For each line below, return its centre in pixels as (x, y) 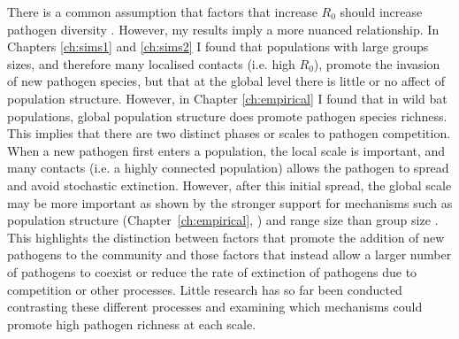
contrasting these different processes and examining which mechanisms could (215, 307)
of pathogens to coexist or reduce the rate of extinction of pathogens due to (212, 271)
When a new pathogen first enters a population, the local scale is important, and (226, 150)
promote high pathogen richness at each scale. (132, 324)
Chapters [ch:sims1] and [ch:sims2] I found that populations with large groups (218, 46)
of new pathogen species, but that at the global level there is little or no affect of (226, 81)
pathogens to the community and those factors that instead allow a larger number (229, 254)
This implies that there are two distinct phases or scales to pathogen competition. (229, 133)
